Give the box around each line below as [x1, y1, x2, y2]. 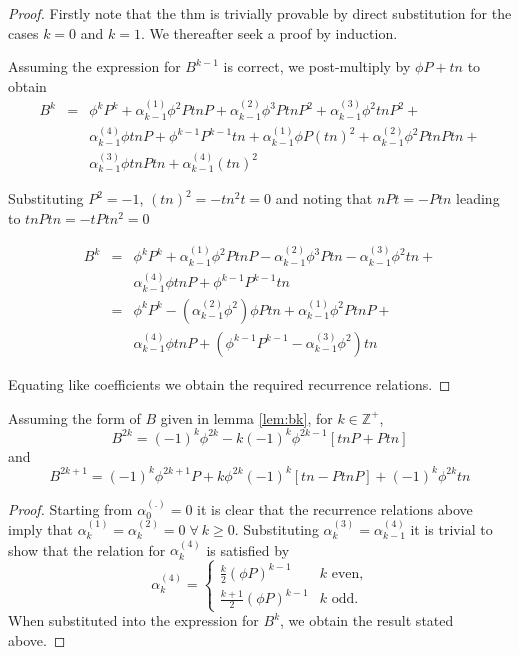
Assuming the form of [8, 407, 141, 428]
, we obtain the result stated [280, 610, 454, 631]
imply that [8, 518, 73, 539]
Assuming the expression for [8, 56, 181, 77]
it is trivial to [410, 518, 493, 539]
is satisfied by [206, 539, 290, 560]
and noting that [275, 188, 373, 209]
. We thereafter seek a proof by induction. [140, 22, 398, 43]
